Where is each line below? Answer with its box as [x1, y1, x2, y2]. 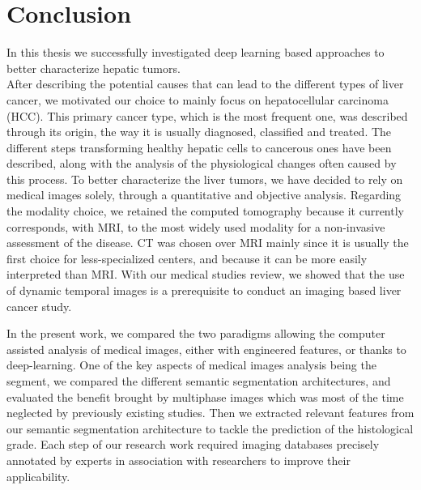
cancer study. [6, 297, 72, 314]
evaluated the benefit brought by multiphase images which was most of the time [6, 388, 404, 405]
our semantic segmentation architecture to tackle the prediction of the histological [6, 420, 414, 437]
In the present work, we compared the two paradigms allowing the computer [6, 325, 385, 342]
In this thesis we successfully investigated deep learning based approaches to [6, 44, 385, 61]
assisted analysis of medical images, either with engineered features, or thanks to [6, 340, 406, 357]
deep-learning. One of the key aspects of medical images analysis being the [6, 356, 376, 373]
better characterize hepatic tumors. [6, 59, 181, 76]
